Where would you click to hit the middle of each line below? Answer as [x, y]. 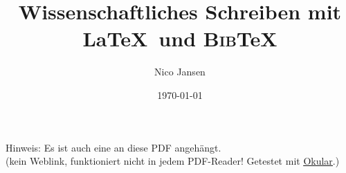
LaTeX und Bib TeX [180, 38]
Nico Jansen [180, 72]
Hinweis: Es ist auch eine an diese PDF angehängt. [113, 147]
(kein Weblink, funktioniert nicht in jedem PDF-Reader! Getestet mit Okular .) [173, 161]
